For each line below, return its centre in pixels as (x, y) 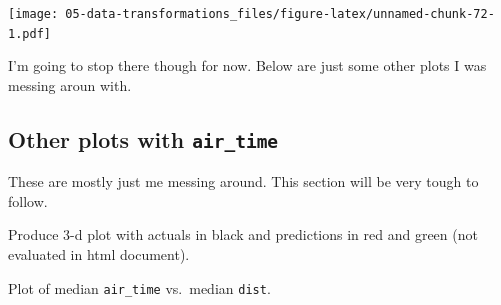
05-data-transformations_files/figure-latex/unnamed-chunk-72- (280, 14)
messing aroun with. (70, 84)
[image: (33, 14)
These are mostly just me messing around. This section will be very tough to (243, 181)
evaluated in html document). (99, 254)
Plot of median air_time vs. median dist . (139, 287)
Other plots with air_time (143, 138)
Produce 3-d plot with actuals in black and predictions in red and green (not (243, 234)
